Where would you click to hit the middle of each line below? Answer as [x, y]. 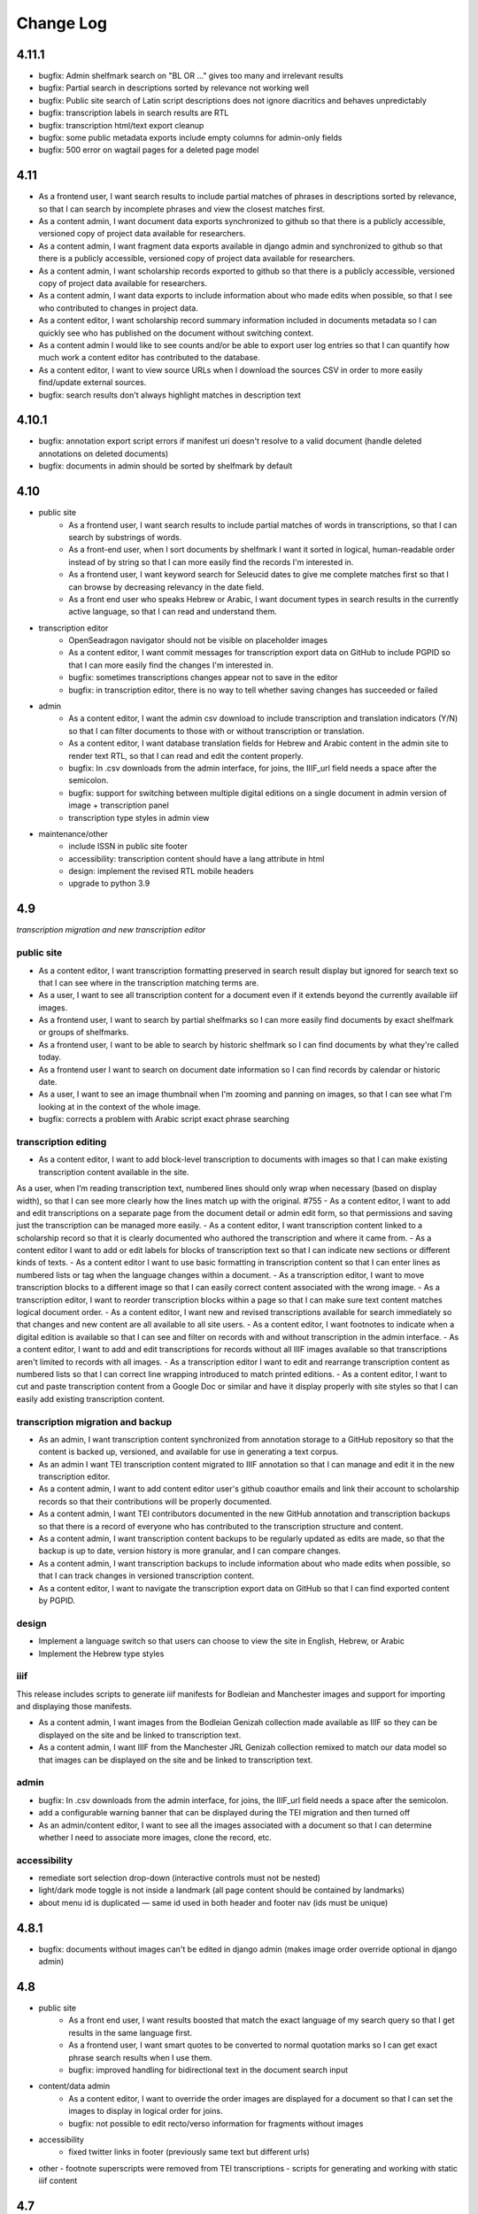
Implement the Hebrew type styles [101, 1653]
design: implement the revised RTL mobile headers [161, 871]
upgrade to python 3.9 [109, 883]
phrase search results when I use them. [140, 2057]
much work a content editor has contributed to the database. [149, 358]
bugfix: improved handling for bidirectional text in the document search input [208, 2070]
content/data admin [74, 2086]
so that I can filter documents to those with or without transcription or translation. [216, 731]
